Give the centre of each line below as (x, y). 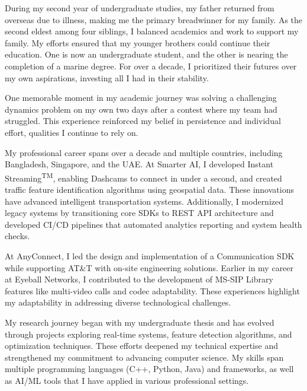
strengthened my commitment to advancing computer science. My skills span (144, 357)
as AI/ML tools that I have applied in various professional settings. (127, 380)
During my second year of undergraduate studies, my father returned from (140, 8)
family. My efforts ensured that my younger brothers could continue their (138, 42)
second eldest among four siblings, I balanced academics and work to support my (152, 31)
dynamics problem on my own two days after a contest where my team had (141, 109)
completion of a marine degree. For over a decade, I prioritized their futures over (151, 66)
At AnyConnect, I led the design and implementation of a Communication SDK (150, 255)
